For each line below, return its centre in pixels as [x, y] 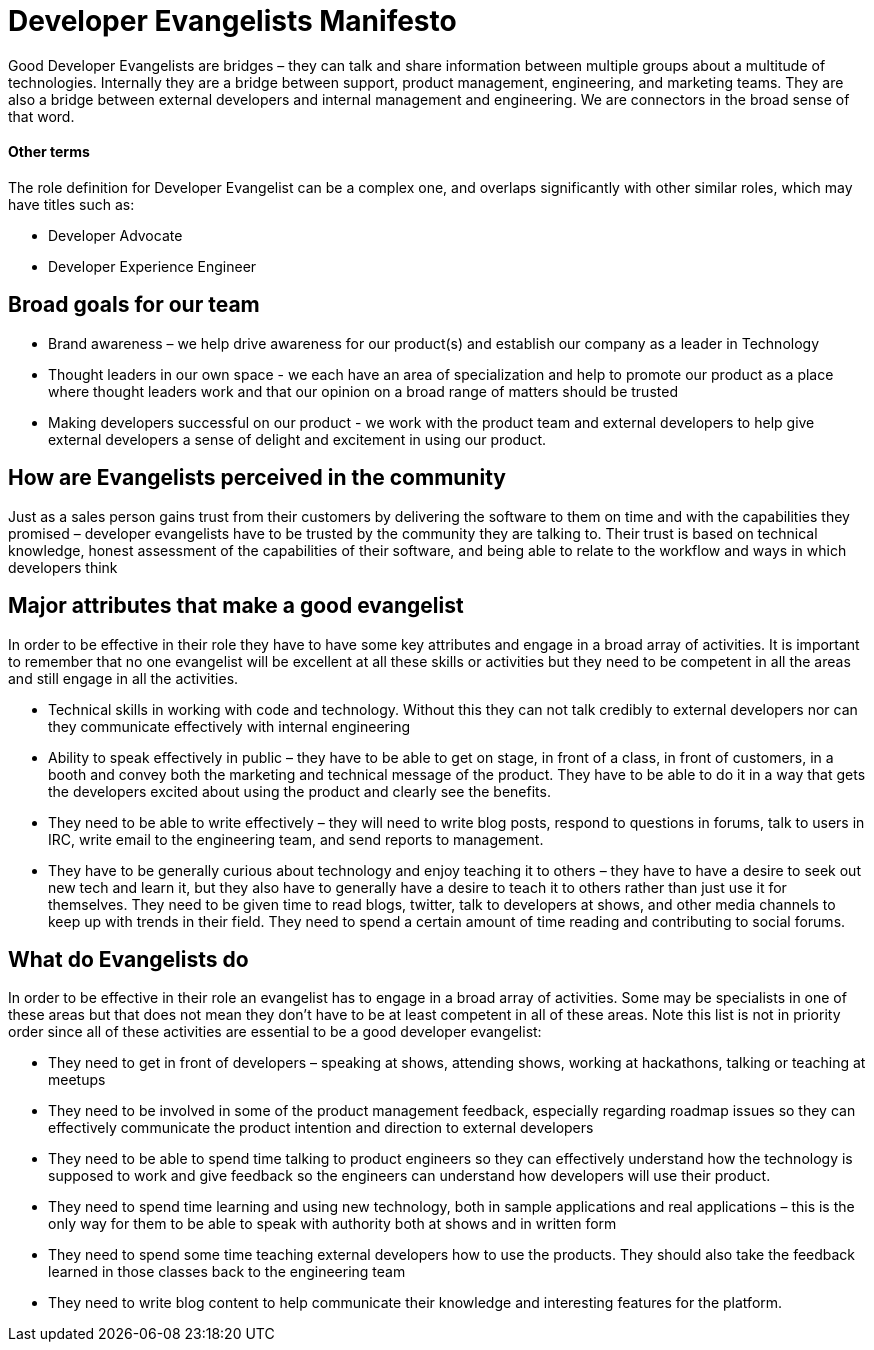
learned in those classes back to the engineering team [227, 1272]
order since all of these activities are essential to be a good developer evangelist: [275, 1032]
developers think [63, 567]
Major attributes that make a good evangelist [236, 606]
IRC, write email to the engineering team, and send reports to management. [296, 839]
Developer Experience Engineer [152, 266]
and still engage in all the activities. [123, 678]
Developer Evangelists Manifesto [232, 21]
